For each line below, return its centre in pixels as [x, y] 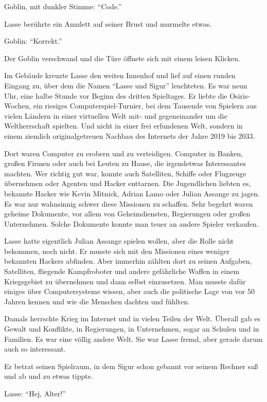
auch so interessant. [35, 349]
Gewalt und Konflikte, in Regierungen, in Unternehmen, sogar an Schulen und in [132, 329]
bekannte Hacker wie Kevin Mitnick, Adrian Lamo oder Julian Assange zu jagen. [132, 193]
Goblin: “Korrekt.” [33, 41]
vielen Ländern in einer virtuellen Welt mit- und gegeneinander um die [116, 115]
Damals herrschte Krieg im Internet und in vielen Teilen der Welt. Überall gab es [132, 318]
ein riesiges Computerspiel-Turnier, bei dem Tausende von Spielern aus [145, 106]
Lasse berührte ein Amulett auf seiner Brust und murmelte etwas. [108, 23]
